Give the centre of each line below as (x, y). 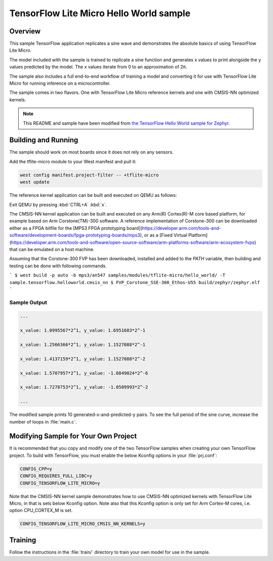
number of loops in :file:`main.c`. (43, 422)
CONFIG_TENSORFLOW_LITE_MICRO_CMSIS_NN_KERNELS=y (83, 524)
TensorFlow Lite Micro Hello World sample (100, 13)
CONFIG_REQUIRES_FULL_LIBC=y (56, 476)
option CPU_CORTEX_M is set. (41, 510)
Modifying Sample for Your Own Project (73, 436)
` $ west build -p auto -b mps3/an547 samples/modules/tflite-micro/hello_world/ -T (117, 275)
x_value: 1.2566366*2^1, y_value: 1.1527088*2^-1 (83, 345)
